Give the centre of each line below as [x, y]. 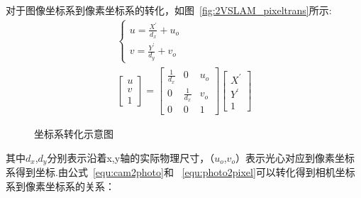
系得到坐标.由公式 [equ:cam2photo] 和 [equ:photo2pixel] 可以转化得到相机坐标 [180, 172]
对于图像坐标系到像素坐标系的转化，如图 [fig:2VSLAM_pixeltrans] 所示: [169, 10]
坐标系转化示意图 [74, 134]
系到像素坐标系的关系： [60, 186]
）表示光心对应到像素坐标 [295, 158]
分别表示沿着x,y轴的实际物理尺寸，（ [131, 158]
